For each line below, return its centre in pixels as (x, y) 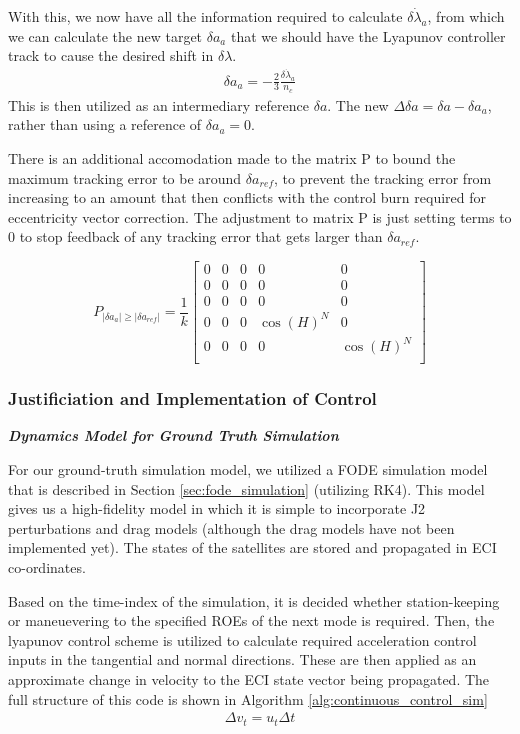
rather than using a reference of (105, 124)
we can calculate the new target (105, 35)
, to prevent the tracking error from (383, 177)
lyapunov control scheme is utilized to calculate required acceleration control (242, 639)
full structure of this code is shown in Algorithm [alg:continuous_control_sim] (248, 698)
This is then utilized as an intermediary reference (158, 104)
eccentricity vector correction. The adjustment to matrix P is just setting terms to (260, 216)
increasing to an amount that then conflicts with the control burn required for (247, 197)
